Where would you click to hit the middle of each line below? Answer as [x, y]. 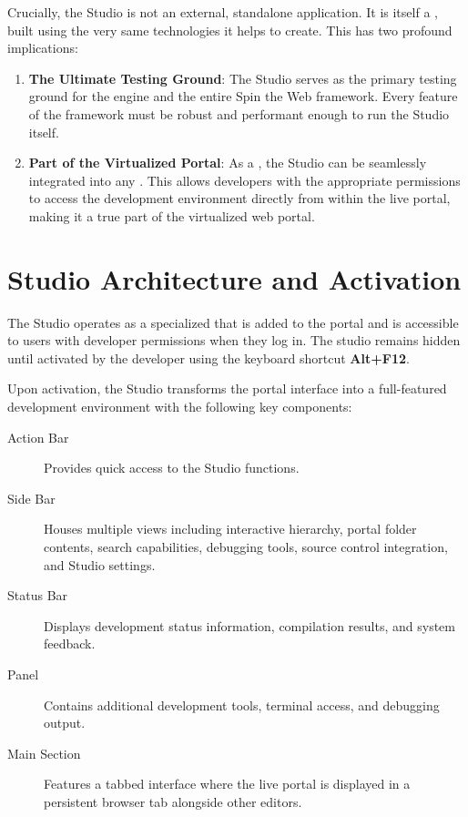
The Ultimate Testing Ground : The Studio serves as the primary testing [243, 78]
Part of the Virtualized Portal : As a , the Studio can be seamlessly [228, 163]
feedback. [70, 643]
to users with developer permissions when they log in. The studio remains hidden [234, 340]
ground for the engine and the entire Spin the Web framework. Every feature [243, 96]
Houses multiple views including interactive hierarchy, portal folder [230, 529]
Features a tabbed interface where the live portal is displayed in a [227, 784]
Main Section [44, 753]
